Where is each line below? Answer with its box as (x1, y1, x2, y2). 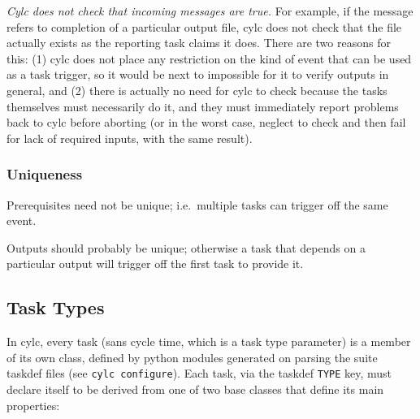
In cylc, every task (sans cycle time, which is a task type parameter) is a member (6, 333, 411, 350)
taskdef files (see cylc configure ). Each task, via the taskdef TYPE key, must (6, 365, 392, 382)
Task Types (6, 295, 105, 320)
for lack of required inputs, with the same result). (6, 129, 253, 146)
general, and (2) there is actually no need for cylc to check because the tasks (6, 81, 388, 98)
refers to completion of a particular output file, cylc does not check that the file (6, 18, 402, 35)
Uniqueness (6, 164, 83, 184)
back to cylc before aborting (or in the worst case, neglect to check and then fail (6, 114, 406, 131)
